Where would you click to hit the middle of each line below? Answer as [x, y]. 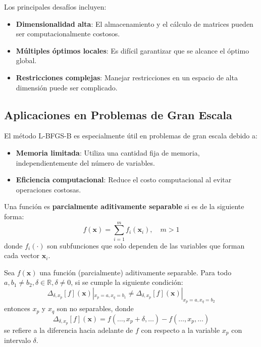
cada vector [22, 255]
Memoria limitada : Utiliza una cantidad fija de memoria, [108, 152]
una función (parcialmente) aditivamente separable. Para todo [136, 272]
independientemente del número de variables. [85, 162]
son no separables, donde [95, 308]
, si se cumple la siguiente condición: [127, 282]
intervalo [17, 340]
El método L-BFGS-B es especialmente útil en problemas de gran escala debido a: [131, 136]
